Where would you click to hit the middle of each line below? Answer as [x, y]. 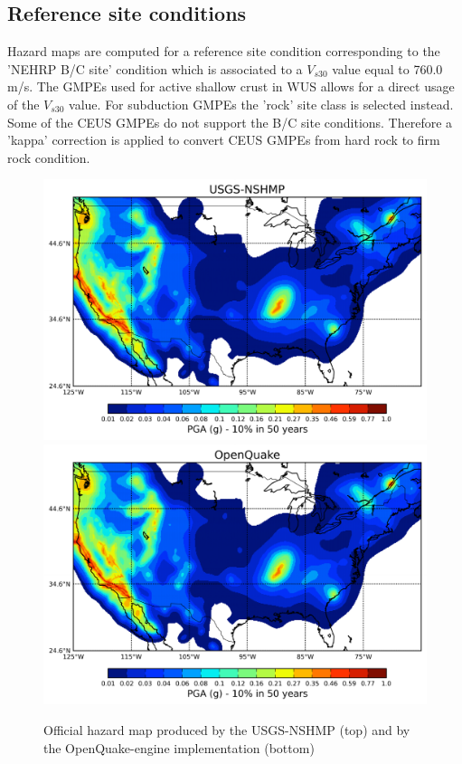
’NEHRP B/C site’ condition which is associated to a [155, 68]
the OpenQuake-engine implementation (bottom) [179, 747]
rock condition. [49, 157]
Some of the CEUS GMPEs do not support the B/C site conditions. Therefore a [230, 122]
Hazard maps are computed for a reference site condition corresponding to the [224, 51]
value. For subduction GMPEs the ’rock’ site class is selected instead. [261, 104]
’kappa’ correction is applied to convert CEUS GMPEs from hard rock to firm [224, 140]
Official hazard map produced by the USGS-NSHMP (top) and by [227, 730]
